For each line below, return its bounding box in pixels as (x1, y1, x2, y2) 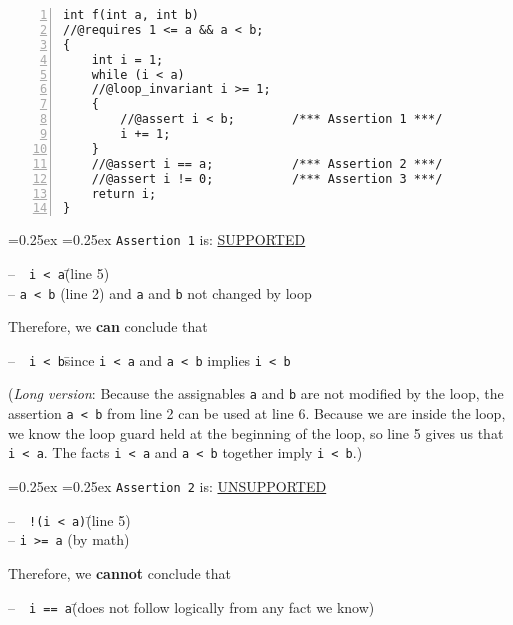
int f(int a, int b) (63, 8, 200, 22)
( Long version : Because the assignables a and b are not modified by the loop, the (8, 383, 504, 404)
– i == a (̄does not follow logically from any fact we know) (8, 596, 375, 617)
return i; (91, 186, 157, 201)
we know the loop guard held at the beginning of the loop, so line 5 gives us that (8, 422, 504, 443)
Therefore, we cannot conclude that (8, 563, 232, 583)
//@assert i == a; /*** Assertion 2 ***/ (91, 156, 443, 171)
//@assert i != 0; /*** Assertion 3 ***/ (91, 171, 443, 186)
